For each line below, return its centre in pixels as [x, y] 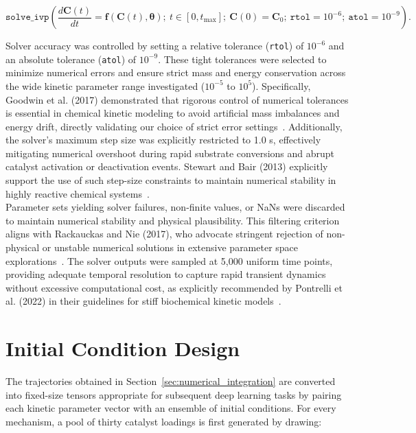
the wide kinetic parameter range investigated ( [105, 85]
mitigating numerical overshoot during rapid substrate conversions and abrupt [170, 153]
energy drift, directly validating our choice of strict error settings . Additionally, [174, 126]
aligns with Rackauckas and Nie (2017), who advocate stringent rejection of [164, 234]
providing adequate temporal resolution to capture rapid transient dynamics [166, 274]
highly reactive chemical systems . [78, 193]
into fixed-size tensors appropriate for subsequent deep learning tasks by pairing [174, 394]
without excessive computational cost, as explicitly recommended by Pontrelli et [174, 287]
